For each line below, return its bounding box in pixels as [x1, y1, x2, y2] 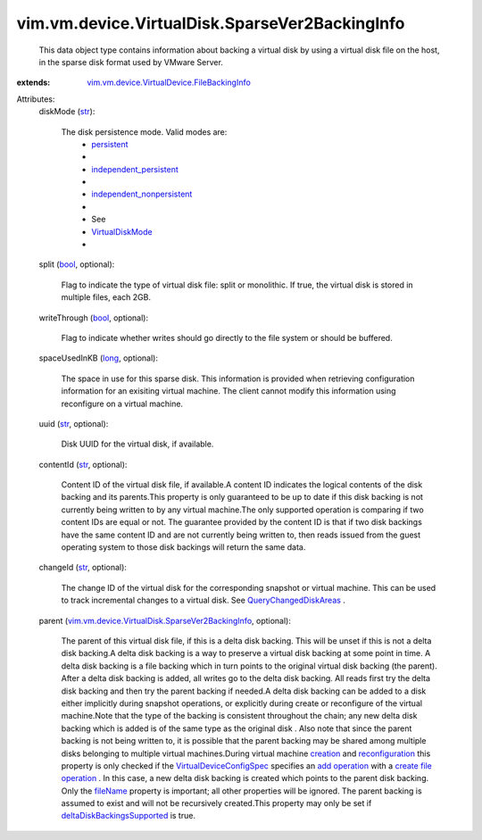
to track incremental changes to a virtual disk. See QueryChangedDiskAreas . [61, 595, 345, 606]
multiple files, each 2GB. [61, 292, 152, 303]
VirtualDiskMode [91, 226, 153, 237]
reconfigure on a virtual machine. [61, 398, 183, 409]
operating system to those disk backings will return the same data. [61, 542, 306, 553]
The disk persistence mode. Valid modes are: [61, 126, 228, 137]
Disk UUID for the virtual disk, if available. [61, 438, 214, 450]
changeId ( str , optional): [38, 562, 127, 573]
